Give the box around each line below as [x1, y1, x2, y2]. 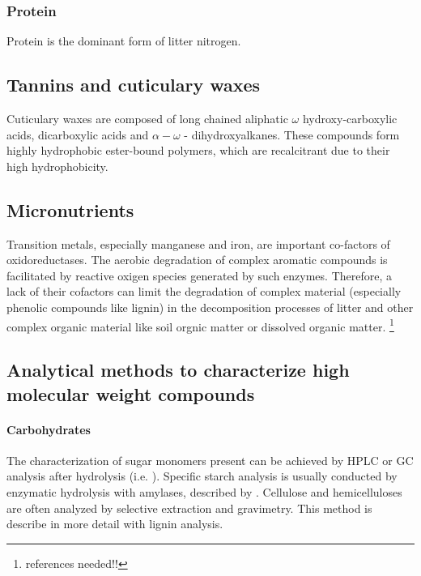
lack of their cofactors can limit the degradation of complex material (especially [6, 283, 402, 300]
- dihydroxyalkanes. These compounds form [184, 126, 400, 143]
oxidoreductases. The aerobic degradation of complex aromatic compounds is [6, 251, 388, 268]
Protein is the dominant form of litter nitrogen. [6, 32, 241, 49]
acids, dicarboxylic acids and [6, 126, 149, 143]
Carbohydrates [6, 420, 91, 437]
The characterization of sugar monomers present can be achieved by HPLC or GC [6, 451, 414, 468]
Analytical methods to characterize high [6, 357, 350, 382]
